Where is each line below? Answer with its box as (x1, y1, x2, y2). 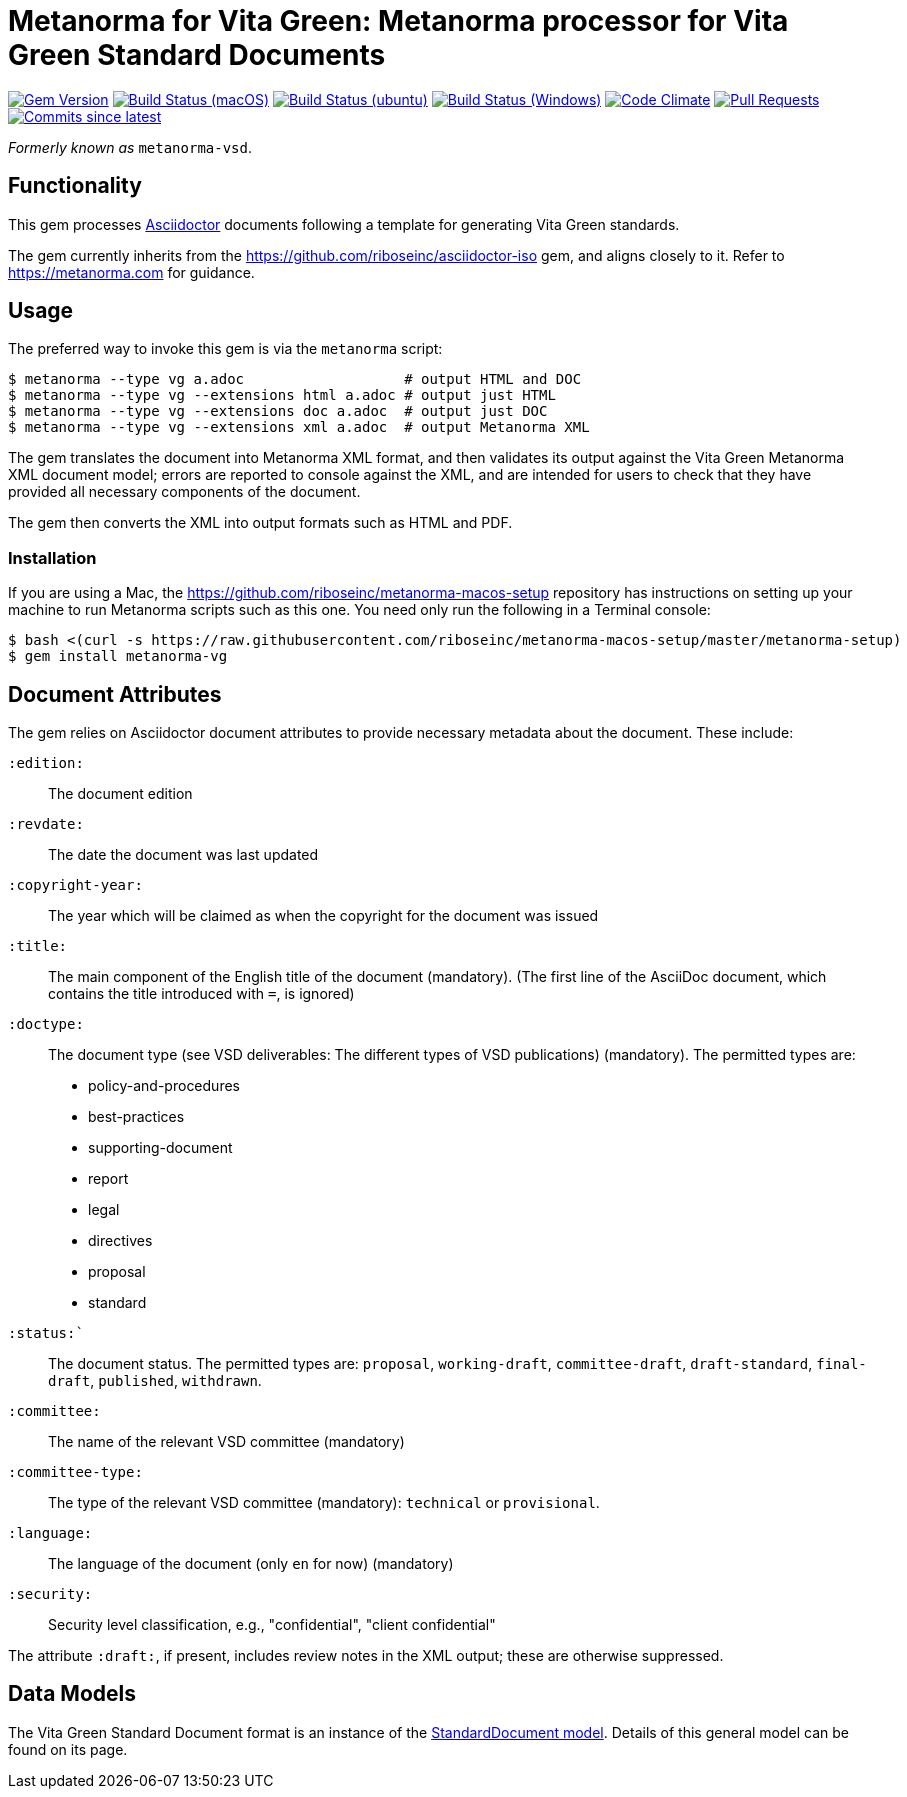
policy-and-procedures (88, 1077, 240, 1095)
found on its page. (8, 1740, 128, 1758)
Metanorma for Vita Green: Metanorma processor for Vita (8, 4, 789, 38)
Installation (8, 547, 97, 568)
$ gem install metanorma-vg (8, 648, 228, 665)
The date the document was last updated (48, 846, 319, 864)
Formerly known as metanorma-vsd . (8, 138, 253, 156)
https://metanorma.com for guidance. (8, 263, 255, 281)
